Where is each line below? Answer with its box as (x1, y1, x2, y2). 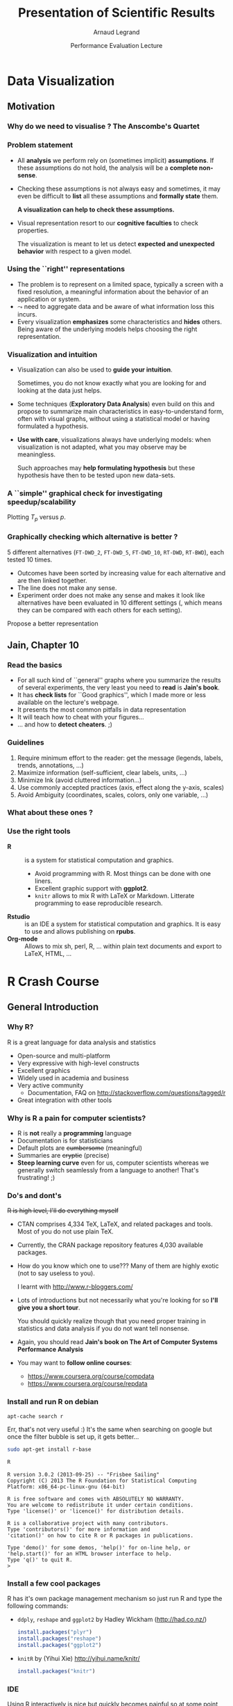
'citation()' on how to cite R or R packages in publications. (7, 1532, 194, 1539)
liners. (34, 877, 53, 885)
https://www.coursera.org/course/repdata (27, 1380, 148, 1388)
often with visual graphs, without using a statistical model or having (17, 415, 210, 423)
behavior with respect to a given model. (17, 247, 132, 255)
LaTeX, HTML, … (24, 949, 72, 957)
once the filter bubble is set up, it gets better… (7, 1433, 139, 1441)
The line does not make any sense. (17, 583, 117, 592)
